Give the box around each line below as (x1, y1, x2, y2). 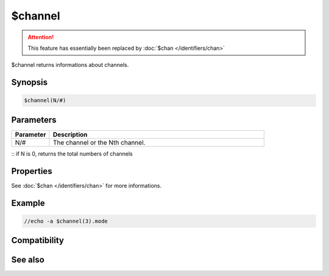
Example (11, 198, 45, 208)
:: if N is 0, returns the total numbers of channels (11, 150, 133, 157)
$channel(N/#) (24, 97, 66, 104)
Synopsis (11, 77, 48, 88)
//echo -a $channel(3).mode (24, 218, 108, 224)
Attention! (27, 33, 54, 41)
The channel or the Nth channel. (52, 138, 146, 147)
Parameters (11, 114, 57, 125)
